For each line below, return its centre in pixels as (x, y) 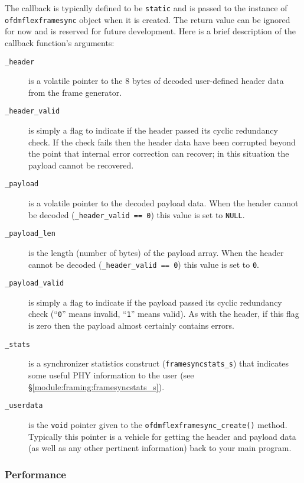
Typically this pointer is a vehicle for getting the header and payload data (162, 436)
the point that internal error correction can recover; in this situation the (159, 153)
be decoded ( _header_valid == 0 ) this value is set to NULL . (137, 214)
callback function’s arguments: (60, 42)
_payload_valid (35, 283)
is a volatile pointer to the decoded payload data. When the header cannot (164, 203)
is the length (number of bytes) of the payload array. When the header (156, 252)
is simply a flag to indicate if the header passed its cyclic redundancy (153, 130)
